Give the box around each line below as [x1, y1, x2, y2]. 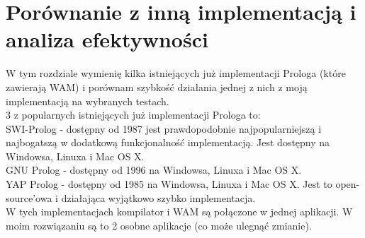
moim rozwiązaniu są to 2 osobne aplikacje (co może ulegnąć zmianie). [6, 218, 312, 232]
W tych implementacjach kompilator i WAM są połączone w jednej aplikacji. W [6, 204, 353, 219]
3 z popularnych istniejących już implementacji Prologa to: [6, 107, 261, 122]
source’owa [6, 190, 52, 205]
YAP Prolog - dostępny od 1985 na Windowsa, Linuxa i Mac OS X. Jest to [6, 177, 332, 191]
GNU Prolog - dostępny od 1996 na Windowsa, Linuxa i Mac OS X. [6, 162, 302, 177]
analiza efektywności [6, 25, 208, 54]
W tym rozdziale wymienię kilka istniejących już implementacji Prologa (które [6, 66, 346, 81]
